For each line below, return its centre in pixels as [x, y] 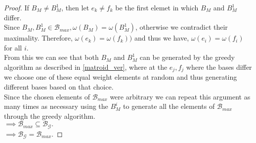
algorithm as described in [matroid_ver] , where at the [86, 67]
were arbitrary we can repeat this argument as [180, 96]
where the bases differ [219, 67]
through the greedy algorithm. [50, 116]
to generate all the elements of [169, 106]
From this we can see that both [51, 57]
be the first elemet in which [157, 7]
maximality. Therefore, [38, 38]
